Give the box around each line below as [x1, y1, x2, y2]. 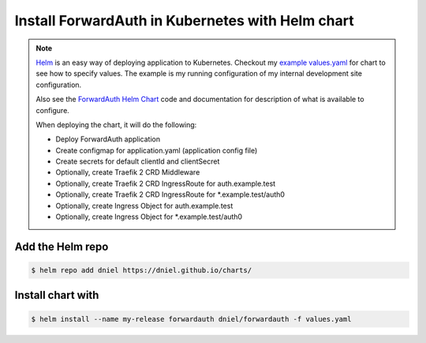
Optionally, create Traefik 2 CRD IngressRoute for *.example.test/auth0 [55, 190, 286, 199]
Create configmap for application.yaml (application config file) [55, 145, 258, 155]
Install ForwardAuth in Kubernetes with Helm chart [14, 12, 354, 29]
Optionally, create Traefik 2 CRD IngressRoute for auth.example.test [55, 179, 276, 188]
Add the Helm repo [14, 239, 109, 253]
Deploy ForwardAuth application [55, 134, 161, 144]
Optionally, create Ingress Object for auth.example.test [55, 201, 234, 210]
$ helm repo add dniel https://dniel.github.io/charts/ [31, 266, 252, 275]
